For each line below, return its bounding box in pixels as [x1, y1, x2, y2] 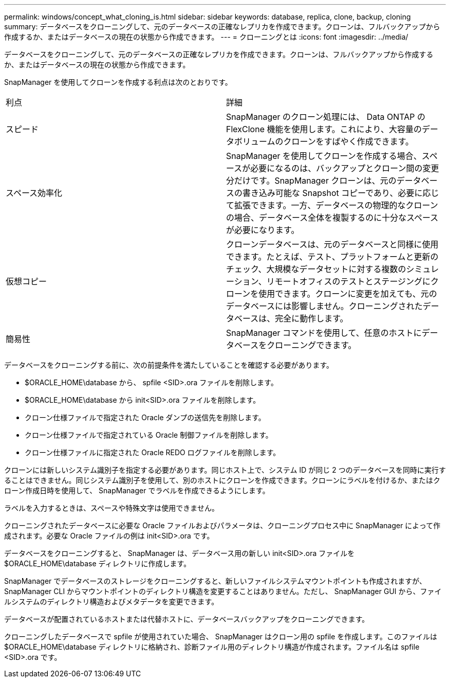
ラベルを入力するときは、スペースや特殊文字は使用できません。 [4, 504, 219, 512]
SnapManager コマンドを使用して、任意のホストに [226, 328, 422, 338]
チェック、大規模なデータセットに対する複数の [226, 264, 406, 274]
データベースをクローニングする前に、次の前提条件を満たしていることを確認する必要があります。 [4, 361, 334, 369]
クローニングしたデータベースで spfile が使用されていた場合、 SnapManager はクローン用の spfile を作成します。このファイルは [4, 632, 437, 641]
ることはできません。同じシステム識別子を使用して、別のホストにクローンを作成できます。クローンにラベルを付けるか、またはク [4, 476, 440, 484]
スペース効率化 [6, 188, 63, 198]
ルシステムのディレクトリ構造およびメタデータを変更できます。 [4, 597, 219, 606]
